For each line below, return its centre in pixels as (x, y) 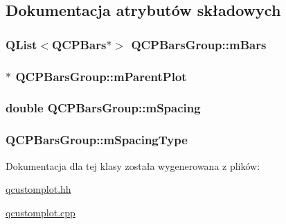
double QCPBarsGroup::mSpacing (103, 108)
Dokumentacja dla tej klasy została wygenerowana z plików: (133, 165)
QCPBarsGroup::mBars (199, 44)
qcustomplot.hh (38, 189)
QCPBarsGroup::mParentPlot (101, 76)
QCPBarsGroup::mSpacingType (97, 140)
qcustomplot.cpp (41, 212)
